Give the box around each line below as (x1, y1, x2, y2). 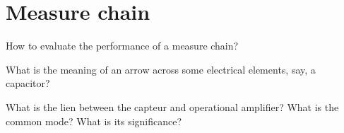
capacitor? (6, 76, 50, 91)
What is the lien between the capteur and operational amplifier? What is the (6, 99, 339, 114)
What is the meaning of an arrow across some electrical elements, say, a (6, 62, 316, 76)
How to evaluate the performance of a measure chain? (6, 38, 239, 53)
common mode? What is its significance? (6, 113, 182, 128)
